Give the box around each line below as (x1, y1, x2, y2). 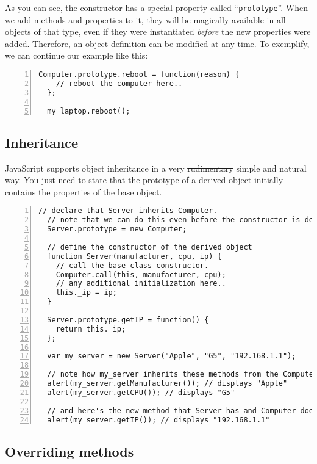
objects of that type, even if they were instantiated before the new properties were (5, 25, 311, 38)
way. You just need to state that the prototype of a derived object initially (5, 173, 283, 186)
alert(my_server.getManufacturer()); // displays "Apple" (47, 379, 288, 388)
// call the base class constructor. (55, 261, 209, 270)
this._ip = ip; (55, 288, 117, 297)
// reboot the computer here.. (55, 79, 183, 88)
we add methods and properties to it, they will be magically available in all (5, 13, 286, 26)
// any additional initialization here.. (55, 279, 226, 288)
